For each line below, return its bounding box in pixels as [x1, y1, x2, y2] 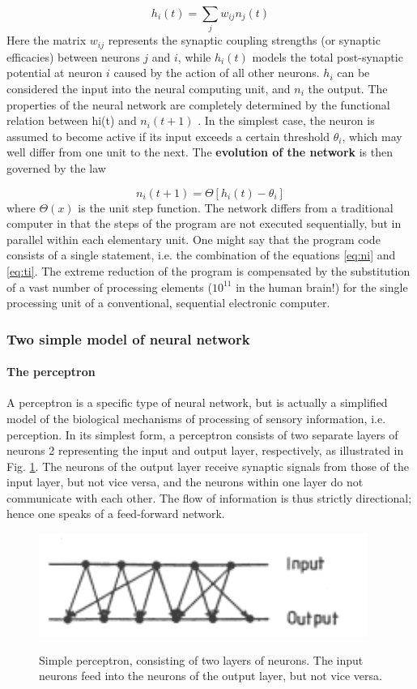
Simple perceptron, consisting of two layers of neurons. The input [39, 651, 364, 668]
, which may [342, 127, 402, 144]
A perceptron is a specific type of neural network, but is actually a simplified [6, 394, 388, 411]
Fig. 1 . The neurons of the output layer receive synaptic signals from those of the [6, 457, 409, 474]
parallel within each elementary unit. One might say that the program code [6, 230, 381, 247]
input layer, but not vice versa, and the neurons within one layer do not [6, 473, 364, 490]
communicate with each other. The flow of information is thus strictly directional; [6, 489, 412, 506]
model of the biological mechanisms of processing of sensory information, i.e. [6, 409, 386, 426]
